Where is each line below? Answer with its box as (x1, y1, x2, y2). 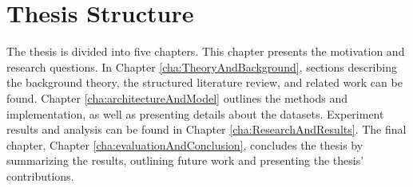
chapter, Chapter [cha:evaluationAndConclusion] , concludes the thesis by (6, 136, 363, 153)
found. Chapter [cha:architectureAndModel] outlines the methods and (6, 89, 347, 106)
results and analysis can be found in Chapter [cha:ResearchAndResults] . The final (6, 121, 407, 138)
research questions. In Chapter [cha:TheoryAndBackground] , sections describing (6, 58, 397, 75)
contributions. (6, 167, 74, 184)
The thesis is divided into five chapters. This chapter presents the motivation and (6, 43, 405, 60)
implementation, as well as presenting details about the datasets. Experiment (6, 105, 384, 122)
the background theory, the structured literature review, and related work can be (6, 74, 403, 91)
